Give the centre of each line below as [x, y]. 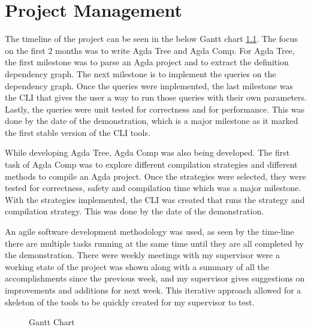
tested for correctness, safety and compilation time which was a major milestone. [153, 188]
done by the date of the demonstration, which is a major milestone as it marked [152, 121]
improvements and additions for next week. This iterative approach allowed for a [153, 290]
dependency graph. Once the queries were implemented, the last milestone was [149, 85]
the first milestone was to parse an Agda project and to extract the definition [147, 62]
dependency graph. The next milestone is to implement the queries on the [141, 73]
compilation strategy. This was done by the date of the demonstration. [135, 211]
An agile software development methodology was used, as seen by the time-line [150, 231]
